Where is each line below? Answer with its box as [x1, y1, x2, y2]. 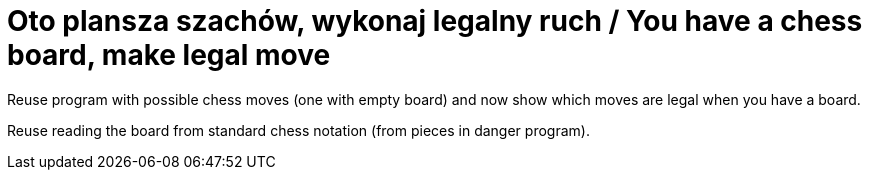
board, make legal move [7, 38, 331, 72]
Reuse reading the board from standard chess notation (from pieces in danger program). [7, 121, 590, 139]
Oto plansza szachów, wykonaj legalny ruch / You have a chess [7, 4, 863, 38]
